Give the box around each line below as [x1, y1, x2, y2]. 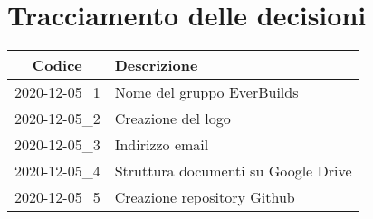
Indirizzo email [114, 134, 209, 156]
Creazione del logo [114, 108, 231, 129]
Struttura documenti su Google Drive [114, 160, 352, 182]
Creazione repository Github [114, 186, 295, 208]
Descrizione [114, 54, 198, 76]
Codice [32, 54, 82, 76]
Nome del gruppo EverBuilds [114, 81, 299, 103]
